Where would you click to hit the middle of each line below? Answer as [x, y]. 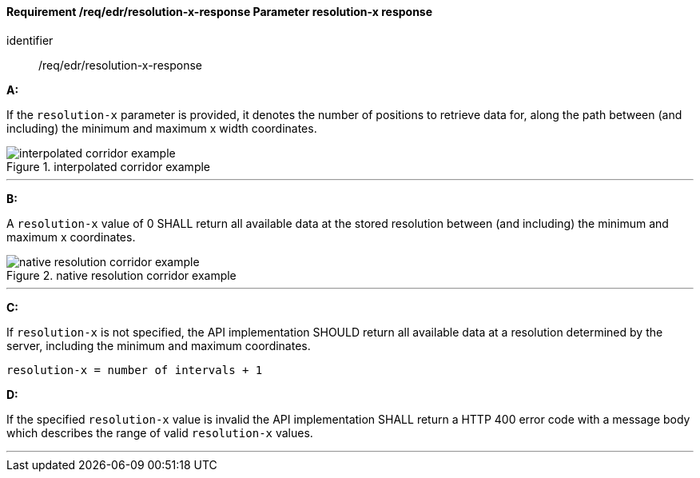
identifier [30, 40]
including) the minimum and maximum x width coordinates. [162, 128]
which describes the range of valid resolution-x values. [160, 432]
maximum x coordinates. [71, 237]
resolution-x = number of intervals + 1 [135, 370]
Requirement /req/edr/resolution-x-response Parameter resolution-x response [220, 12]
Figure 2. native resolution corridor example [121, 275]
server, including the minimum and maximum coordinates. [159, 345]
